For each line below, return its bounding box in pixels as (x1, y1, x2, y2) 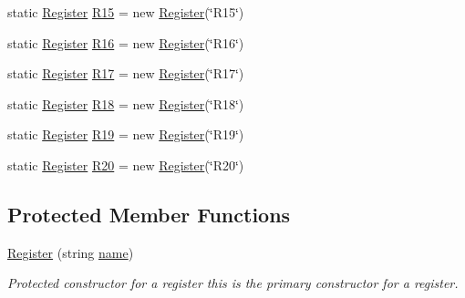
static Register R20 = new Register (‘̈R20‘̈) (7, 155, 244, 174)
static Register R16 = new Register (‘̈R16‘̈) (7, 33, 244, 52)
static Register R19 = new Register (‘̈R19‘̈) (7, 125, 244, 144)
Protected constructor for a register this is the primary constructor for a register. (7, 273, 459, 293)
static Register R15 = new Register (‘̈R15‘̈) (7, 3, 244, 21)
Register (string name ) (7, 242, 134, 262)
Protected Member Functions (7, 200, 291, 228)
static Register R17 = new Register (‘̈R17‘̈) (7, 64, 244, 83)
